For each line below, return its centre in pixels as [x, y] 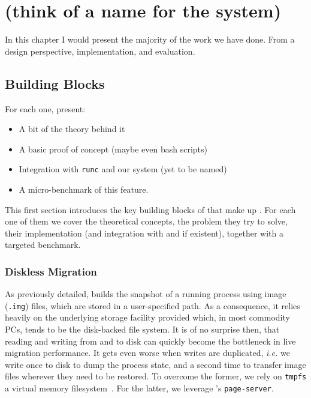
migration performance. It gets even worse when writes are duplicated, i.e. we [147, 353]
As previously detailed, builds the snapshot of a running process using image [146, 294]
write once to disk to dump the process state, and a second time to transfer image [155, 364]
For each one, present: [45, 108]
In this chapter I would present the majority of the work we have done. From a [150, 39]
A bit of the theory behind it [72, 129]
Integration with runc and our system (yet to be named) [123, 169]
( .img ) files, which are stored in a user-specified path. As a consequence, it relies [153, 305]
